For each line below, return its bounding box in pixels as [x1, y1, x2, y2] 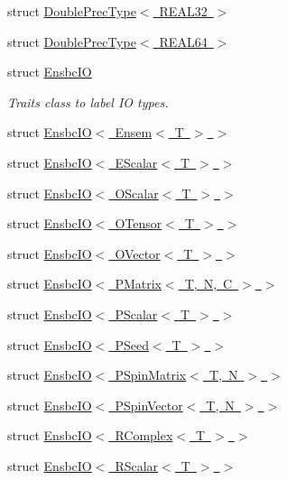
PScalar [115, 304, 158, 323]
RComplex [115, 426, 173, 445]
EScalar [115, 152, 158, 171]
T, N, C [184, 274, 233, 293]
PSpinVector [115, 395, 183, 414]
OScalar [115, 183, 159, 202]
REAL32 [159, 2, 208, 20]
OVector [115, 244, 161, 263]
